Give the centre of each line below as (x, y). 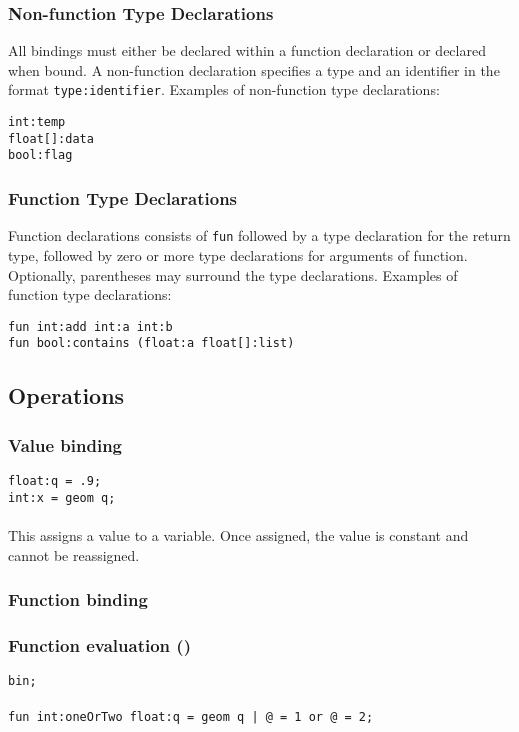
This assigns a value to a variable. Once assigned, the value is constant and (238, 534)
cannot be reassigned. (74, 554)
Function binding (78, 599)
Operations (66, 395)
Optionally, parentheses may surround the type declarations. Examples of (233, 274)
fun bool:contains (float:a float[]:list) (151, 343)
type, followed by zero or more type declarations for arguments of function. (238, 254)
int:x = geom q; (62, 497)
